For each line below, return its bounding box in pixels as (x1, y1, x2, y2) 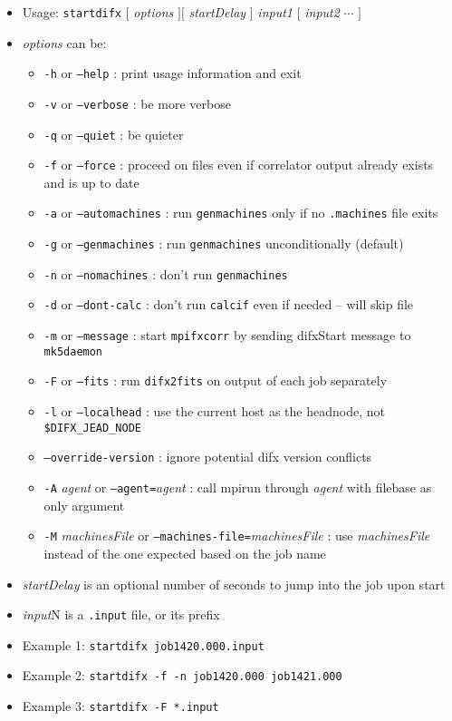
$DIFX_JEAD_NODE (43, 421, 141, 434)
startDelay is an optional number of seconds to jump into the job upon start (22, 574, 446, 593)
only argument (43, 495, 125, 514)
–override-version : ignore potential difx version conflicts (43, 447, 372, 466)
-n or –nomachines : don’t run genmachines (43, 264, 288, 283)
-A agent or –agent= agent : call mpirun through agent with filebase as (43, 478, 432, 497)
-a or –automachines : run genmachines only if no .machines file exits (43, 203, 438, 222)
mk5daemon (43, 345, 103, 358)
